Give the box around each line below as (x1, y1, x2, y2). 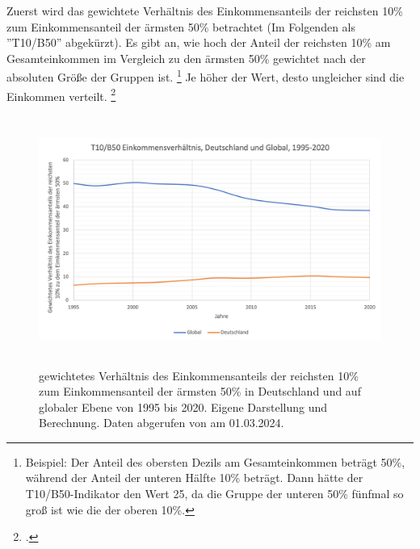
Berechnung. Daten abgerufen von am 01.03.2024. (39, 414, 284, 431)
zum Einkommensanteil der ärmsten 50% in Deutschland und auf (39, 383, 361, 400)
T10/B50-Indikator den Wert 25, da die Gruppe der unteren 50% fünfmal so (25, 485, 404, 502)
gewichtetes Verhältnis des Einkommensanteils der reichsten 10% (39, 367, 359, 383)
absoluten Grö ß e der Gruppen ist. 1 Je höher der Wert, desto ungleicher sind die (6, 66, 405, 86)
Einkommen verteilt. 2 (6, 85, 116, 104)
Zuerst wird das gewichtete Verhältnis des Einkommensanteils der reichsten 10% (6, 2, 403, 19)
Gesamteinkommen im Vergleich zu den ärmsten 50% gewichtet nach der (6, 49, 366, 66)
